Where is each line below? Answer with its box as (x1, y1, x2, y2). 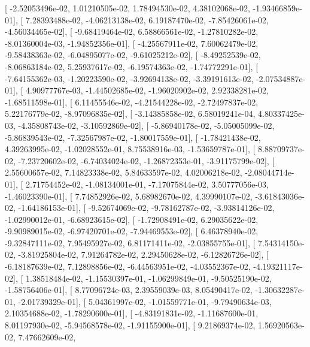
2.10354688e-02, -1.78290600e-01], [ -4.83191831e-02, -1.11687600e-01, (5, 307, 259, 319)
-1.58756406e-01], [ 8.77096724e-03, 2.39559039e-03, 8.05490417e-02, (5, 283, 253, 296)
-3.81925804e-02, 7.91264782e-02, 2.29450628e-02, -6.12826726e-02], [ (18, 248, 269, 261)
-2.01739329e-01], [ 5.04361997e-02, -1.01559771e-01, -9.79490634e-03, (18, 295, 272, 307)
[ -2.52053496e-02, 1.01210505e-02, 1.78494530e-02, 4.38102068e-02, (5, 2, 250, 14)
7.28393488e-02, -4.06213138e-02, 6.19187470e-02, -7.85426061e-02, (25, 13, 269, 26)
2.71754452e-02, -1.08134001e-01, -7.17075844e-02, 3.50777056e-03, (25, 177, 269, 190)
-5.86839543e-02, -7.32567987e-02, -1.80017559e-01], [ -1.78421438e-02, (5, 131, 261, 143)
